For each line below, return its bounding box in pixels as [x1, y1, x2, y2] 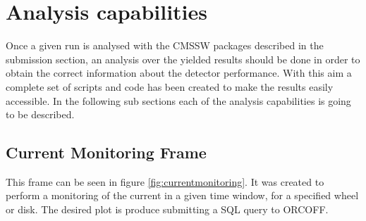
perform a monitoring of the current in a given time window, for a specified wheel [6, 188, 359, 203]
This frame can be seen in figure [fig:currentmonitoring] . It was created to [6, 174, 324, 189]
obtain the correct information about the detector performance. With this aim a [6, 65, 352, 80]
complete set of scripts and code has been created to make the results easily [6, 79, 334, 94]
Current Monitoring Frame [6, 141, 207, 163]
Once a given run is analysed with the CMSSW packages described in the [6, 38, 324, 53]
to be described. [6, 107, 75, 122]
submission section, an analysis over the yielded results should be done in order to [6, 51, 360, 66]
